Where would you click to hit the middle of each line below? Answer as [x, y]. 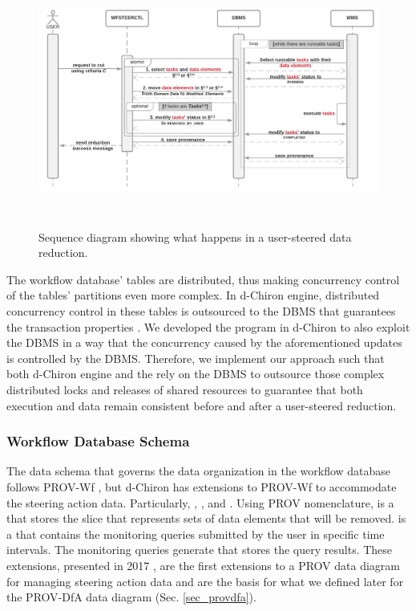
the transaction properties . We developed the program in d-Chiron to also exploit [208, 326]
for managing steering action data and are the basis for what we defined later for [205, 581]
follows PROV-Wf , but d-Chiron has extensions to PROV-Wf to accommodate [202, 487]
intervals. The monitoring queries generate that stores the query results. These [200, 550]
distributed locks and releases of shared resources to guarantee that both [185, 390]
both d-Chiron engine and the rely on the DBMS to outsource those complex [196, 374]
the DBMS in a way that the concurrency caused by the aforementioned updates [204, 342]
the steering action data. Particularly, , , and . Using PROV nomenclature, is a [200, 502]
